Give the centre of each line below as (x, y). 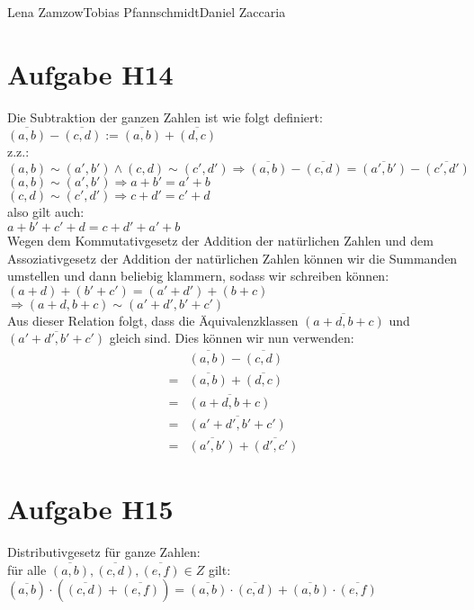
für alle (27, 569)
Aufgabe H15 (90, 509)
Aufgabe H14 (90, 73)
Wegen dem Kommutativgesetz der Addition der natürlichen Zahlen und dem (220, 240)
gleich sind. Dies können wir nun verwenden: (232, 338)
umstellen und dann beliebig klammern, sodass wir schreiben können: (198, 276)
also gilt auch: (46, 212)
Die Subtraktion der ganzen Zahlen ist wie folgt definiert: (165, 117)
